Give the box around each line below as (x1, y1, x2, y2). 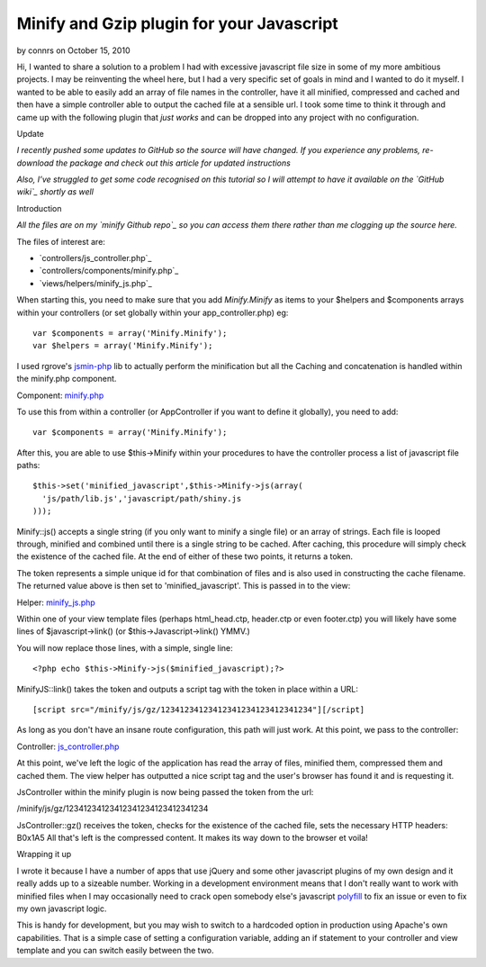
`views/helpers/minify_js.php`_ (39, 277, 152, 288)
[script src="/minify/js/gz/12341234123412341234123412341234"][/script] (32, 704, 365, 715)
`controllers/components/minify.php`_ (39, 266, 179, 276)
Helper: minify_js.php (16, 597, 96, 608)
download (16, 158, 54, 168)
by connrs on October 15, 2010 (16, 45, 130, 56)
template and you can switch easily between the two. (16, 945, 215, 956)
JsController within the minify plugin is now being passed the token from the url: (16, 786, 314, 797)
